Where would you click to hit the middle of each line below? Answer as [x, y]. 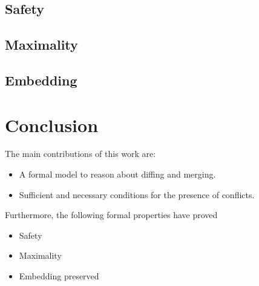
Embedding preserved [59, 276]
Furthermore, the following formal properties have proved [111, 215]
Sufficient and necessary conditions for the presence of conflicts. [137, 194]
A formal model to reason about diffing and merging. [117, 174]
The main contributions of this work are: [80, 154]
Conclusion [52, 125]
